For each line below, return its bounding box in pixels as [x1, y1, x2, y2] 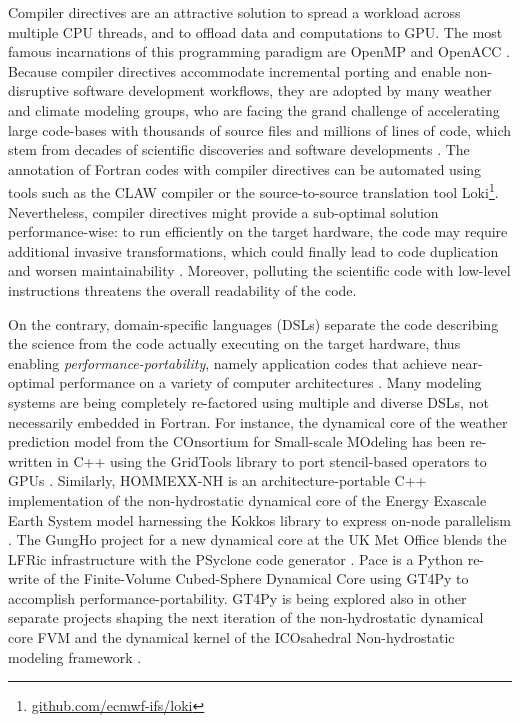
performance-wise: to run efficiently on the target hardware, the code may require [8, 221, 508, 242]
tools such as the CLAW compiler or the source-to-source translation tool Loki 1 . [8, 179, 499, 202]
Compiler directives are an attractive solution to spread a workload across [8, 2, 461, 22]
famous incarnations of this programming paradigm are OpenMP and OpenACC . [8, 41, 510, 62]
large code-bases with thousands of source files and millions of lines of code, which [8, 119, 512, 140]
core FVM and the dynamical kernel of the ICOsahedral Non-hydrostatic [8, 627, 455, 648]
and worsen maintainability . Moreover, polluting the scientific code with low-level [8, 260, 511, 281]
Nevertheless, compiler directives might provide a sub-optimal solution [8, 201, 439, 222]
